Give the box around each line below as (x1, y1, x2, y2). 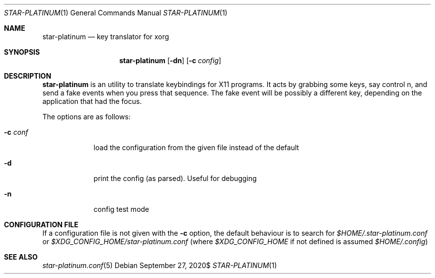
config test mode (93, 205, 149, 213)
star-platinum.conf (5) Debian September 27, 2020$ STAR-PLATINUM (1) (42, 261, 277, 270)
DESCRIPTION (4, 72, 52, 80)
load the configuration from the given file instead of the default (93, 143, 299, 152)
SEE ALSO (4, 253, 38, 261)
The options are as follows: (42, 112, 131, 121)
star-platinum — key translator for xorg (42, 32, 169, 41)
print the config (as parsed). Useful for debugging (93, 174, 257, 183)
